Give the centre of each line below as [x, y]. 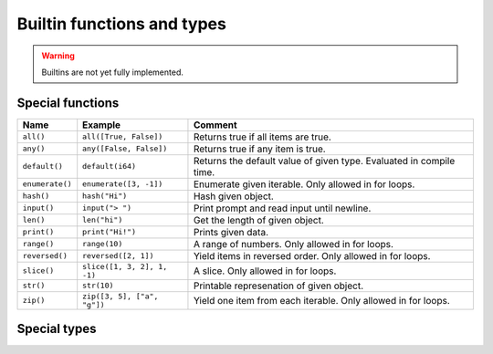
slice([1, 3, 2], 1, [125, 266]
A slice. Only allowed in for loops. [265, 271]
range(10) [103, 244]
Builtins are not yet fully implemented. [113, 72]
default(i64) [110, 167]
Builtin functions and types [122, 24]
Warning [58, 56]
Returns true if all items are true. [262, 137]
